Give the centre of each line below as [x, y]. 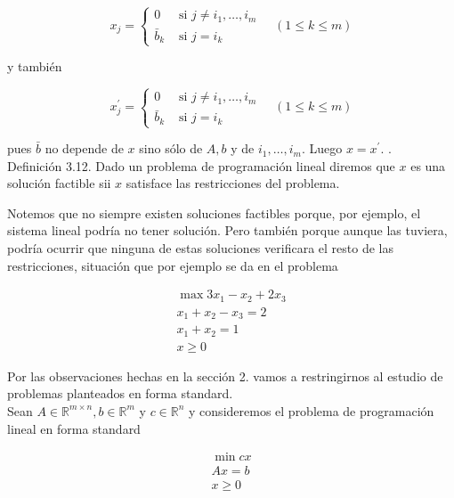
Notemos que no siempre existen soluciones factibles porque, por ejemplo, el [214, 212]
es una [428, 165]
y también [35, 66]
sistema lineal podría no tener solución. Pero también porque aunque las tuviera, [227, 230]
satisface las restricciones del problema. [233, 183]
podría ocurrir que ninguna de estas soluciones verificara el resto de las [200, 248]
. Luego [322, 148]
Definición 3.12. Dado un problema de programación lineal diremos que [201, 165]
